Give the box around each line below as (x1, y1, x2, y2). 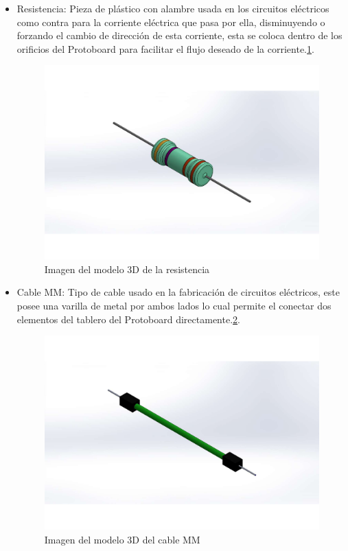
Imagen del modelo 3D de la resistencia (44, 261, 210, 276)
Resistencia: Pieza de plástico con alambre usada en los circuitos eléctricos (16, 1, 329, 15)
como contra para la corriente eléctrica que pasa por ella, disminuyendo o (16, 14, 325, 29)
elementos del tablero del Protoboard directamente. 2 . (16, 312, 240, 326)
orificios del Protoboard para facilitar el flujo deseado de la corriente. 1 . (16, 41, 314, 56)
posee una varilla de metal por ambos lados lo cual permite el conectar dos (16, 298, 332, 312)
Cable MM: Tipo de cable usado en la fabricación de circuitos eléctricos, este (16, 285, 340, 299)
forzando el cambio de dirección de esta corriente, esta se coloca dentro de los (16, 28, 343, 43)
